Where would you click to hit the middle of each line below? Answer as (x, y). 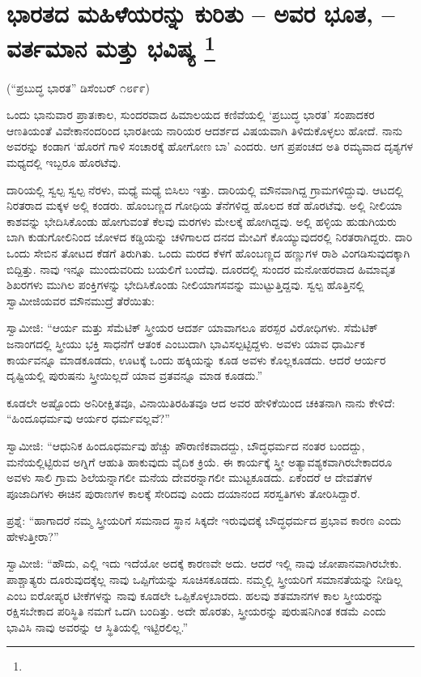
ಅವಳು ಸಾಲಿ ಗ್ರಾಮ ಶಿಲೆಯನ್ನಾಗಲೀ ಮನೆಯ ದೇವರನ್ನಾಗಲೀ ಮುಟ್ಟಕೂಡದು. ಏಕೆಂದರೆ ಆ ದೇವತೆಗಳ (189, 477)
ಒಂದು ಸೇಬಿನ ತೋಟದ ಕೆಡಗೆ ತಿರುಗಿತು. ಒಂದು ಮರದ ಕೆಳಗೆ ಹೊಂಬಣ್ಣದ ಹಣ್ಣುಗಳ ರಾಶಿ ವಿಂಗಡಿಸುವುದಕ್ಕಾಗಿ (208, 252)
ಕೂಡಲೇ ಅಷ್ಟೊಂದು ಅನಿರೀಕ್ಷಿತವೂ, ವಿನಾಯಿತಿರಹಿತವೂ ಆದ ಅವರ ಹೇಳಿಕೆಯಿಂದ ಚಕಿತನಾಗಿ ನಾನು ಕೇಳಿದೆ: (201, 402)
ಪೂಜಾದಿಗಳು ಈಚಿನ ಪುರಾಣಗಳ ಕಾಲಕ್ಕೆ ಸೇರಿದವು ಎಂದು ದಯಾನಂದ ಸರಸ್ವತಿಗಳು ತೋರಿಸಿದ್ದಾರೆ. (183, 493)
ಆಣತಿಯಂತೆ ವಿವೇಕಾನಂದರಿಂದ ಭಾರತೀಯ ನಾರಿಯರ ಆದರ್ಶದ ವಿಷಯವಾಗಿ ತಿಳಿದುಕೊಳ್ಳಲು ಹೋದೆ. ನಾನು (204, 130)
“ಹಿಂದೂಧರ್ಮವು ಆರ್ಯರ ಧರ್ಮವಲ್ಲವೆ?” (88, 418)
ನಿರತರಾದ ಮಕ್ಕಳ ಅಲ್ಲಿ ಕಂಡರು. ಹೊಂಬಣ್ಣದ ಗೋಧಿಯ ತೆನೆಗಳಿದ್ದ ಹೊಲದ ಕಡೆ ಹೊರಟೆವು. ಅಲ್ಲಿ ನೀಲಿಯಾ (204, 205)
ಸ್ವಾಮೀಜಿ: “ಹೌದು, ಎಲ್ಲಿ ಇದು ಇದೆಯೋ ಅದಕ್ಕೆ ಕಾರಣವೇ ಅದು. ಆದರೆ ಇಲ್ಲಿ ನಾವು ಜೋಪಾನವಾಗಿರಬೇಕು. (204, 563)
